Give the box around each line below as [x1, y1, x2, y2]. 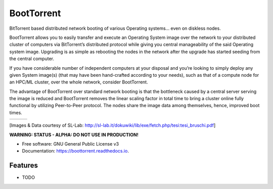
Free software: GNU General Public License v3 [22, 141, 119, 147]
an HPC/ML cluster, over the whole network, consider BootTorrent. [9, 79, 149, 85]
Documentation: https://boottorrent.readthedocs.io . [22, 148, 129, 154]
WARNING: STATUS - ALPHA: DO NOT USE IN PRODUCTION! [9, 131, 139, 137]
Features [9, 161, 38, 170]
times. [9, 109, 22, 116]
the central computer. [9, 56, 54, 62]
